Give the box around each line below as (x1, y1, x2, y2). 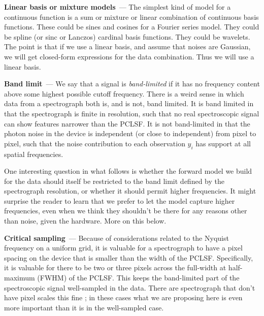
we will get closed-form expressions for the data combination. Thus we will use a (4, 51, 254, 61)
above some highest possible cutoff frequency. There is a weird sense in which (4, 88, 244, 99)
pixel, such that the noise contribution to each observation (4, 138, 185, 148)
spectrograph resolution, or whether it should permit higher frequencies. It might (4, 185, 256, 196)
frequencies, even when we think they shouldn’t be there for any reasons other (4, 205, 247, 216)
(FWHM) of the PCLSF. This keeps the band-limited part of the (37, 272, 240, 283)
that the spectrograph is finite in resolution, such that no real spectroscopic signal (4, 108, 259, 118)
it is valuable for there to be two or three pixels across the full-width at (4, 262, 226, 273)
